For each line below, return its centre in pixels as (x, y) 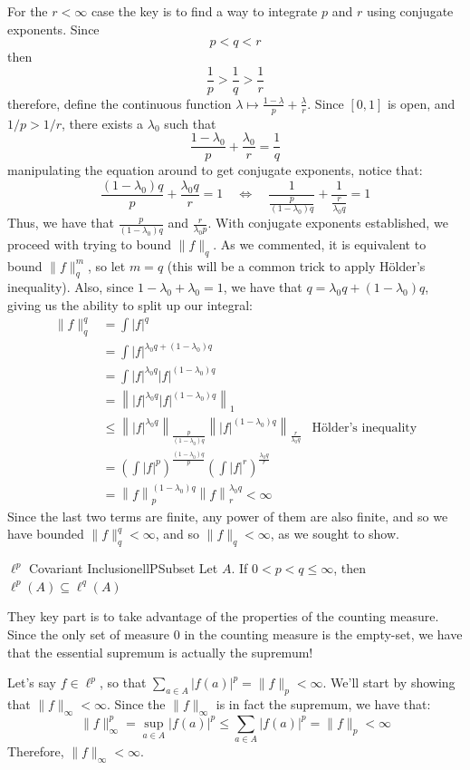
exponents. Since (53, 29)
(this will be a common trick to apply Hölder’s (296, 265)
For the (28, 11)
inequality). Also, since (71, 287)
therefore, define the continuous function (120, 103)
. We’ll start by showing (389, 682)
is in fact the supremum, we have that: (323, 704)
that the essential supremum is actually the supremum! (160, 652)
